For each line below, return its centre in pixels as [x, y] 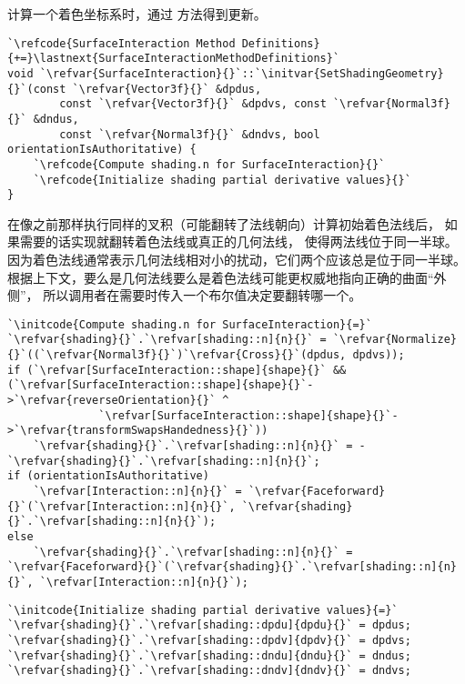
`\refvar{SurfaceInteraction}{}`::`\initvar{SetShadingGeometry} [242, 73]
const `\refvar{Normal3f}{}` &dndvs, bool [190, 134]
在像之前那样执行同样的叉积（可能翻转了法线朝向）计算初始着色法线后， [224, 223]
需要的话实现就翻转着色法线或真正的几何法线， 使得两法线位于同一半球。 [238, 241]
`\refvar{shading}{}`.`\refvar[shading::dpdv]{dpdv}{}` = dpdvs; [209, 640]
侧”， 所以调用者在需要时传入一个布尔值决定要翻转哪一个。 [185, 295]
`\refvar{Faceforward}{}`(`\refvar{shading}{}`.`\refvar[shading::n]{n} [232, 567]
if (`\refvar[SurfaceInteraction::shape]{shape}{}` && [177, 370]
